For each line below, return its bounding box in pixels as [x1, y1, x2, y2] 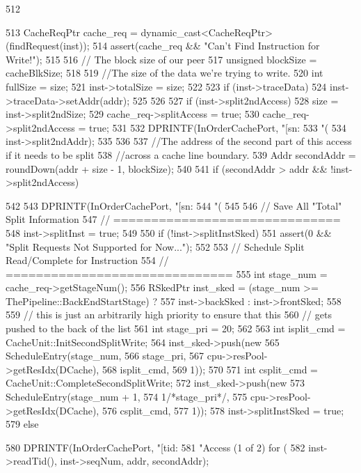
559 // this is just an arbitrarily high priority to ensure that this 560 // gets [6, 307, 332, 322]
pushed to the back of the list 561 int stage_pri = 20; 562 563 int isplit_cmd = [6, 321, 346, 336]
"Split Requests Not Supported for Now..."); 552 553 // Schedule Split [6, 239, 305, 254]
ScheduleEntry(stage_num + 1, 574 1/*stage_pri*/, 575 [6, 389, 248, 404]
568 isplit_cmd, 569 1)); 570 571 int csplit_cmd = [102, 362, 318, 376]
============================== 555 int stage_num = [6, 266, 328, 281]
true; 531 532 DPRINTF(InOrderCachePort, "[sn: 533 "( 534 [88, 120, 346, 134]
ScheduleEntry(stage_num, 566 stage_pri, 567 [6, 348, 204, 363]
